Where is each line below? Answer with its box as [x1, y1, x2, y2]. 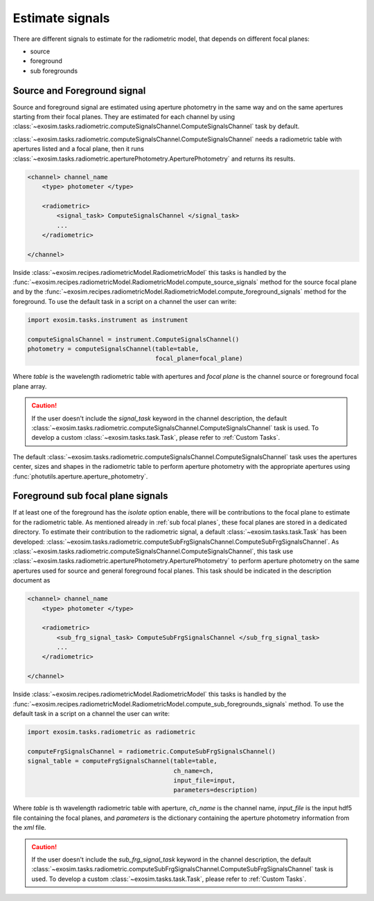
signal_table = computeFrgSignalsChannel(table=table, [27, 757, 217, 765]
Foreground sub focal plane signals [12, 490, 169, 502]
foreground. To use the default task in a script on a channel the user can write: [12, 297, 237, 305]
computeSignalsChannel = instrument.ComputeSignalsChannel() [27, 335, 240, 343]
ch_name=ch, [173, 767, 214, 775]
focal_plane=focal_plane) [154, 355, 243, 363]
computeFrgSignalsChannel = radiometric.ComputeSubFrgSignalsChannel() [27, 747, 276, 755]
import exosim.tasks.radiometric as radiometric [27, 728, 196, 735]
